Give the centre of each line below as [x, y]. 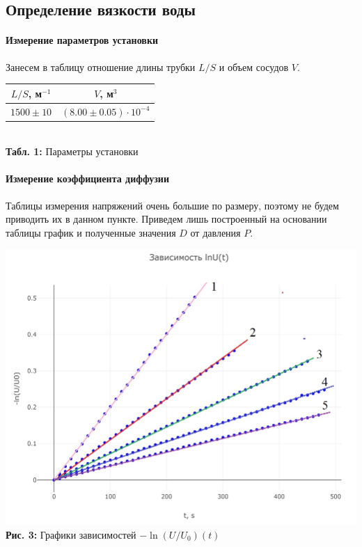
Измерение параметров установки [82, 40]
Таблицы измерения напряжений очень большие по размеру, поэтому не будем [172, 205]
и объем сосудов [254, 66]
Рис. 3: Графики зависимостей [71, 534]
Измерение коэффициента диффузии [87, 179]
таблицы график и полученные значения [91, 232]
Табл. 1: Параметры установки [72, 151]
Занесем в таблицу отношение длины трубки [101, 66]
